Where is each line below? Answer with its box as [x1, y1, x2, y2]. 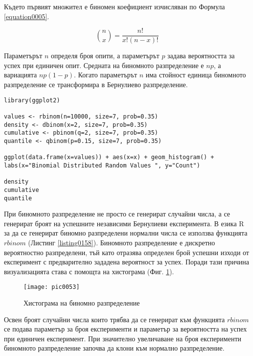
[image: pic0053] [23, 284, 80, 291]
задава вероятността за [167, 50, 235, 61]
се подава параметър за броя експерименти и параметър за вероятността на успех [4, 324, 247, 334]
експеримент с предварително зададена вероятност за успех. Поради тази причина [4, 257, 249, 267]
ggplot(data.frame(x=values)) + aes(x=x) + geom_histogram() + [4, 154, 214, 161]
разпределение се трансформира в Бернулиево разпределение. [4, 79, 188, 90]
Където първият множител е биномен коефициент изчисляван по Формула [4, 1, 225, 11]
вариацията [4, 70, 37, 80]
